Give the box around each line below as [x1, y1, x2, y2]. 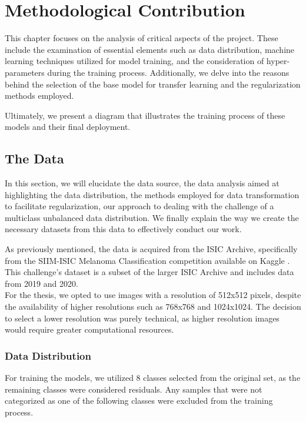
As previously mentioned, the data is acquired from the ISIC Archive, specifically [5, 243, 298, 255]
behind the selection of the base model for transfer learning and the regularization [5, 78, 301, 90]
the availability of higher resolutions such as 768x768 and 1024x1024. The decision [5, 300, 301, 313]
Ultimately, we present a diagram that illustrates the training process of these [5, 109, 285, 121]
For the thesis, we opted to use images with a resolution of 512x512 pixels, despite [5, 289, 301, 301]
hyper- [266, 55, 290, 67]
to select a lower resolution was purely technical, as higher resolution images [5, 312, 280, 324]
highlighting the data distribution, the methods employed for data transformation [5, 188, 300, 200]
